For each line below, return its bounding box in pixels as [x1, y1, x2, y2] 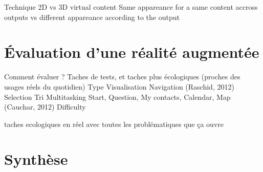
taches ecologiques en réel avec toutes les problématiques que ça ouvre [4, 118, 224, 129]
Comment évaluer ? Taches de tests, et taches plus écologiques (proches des [4, 71, 240, 82]
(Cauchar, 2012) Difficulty [4, 101, 86, 112]
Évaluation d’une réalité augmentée [4, 41, 259, 62]
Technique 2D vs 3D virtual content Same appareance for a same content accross [4, 2, 258, 12]
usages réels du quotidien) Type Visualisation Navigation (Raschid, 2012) [4, 81, 234, 92]
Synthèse [4, 148, 68, 169]
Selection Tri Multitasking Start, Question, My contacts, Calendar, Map [4, 91, 231, 102]
